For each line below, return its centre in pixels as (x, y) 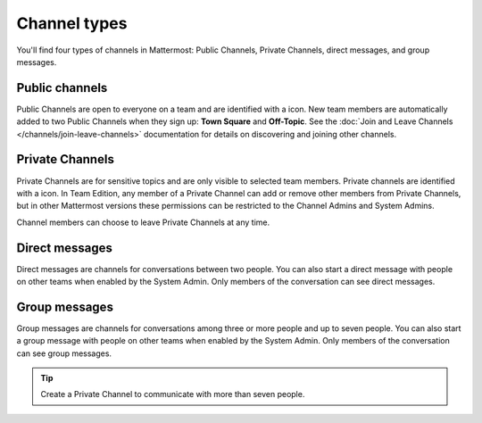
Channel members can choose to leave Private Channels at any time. (143, 222)
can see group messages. (64, 353)
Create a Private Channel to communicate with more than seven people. (173, 394)
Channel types (72, 23)
